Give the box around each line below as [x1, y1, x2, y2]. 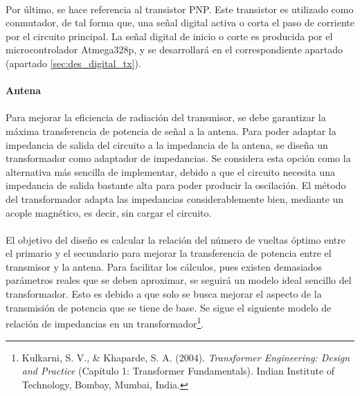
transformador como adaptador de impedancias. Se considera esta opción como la [6, 151, 351, 165]
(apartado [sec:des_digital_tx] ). [6, 55, 141, 70]
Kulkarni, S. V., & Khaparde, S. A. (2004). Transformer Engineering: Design [21, 350, 350, 364]
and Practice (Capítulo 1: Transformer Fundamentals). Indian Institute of [21, 363, 335, 378]
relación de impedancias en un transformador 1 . [6, 314, 204, 330]
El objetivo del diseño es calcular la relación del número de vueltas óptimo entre [6, 232, 345, 246]
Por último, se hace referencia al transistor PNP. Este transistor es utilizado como [6, 1, 354, 16]
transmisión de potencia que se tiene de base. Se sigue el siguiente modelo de [6, 300, 332, 314]
